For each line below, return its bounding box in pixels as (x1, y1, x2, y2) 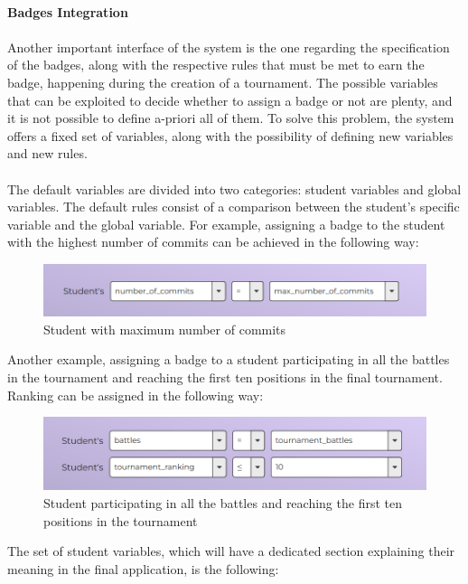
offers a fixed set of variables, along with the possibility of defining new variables (7, 126, 454, 145)
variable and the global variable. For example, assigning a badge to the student (7, 214, 445, 233)
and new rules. (7, 144, 88, 163)
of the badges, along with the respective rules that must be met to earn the (7, 55, 425, 74)
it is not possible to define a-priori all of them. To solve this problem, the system (7, 108, 454, 127)
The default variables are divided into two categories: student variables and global (7, 179, 462, 198)
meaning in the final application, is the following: (7, 559, 279, 578)
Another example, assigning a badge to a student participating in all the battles (7, 350, 450, 369)
